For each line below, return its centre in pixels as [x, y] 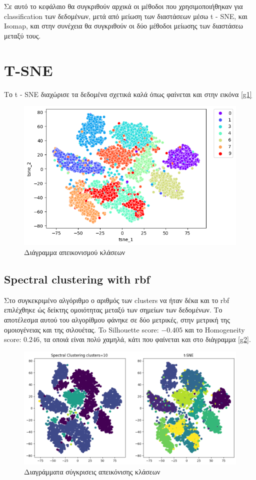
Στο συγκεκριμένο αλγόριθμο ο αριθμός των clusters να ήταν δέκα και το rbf [117, 300]
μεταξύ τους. [22, 35]
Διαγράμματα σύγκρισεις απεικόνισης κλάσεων [92, 471]
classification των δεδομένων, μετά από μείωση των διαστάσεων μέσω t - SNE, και [126, 16]
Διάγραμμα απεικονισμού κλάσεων [74, 252]
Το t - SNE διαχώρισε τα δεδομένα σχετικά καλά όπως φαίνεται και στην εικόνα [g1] [128, 94]
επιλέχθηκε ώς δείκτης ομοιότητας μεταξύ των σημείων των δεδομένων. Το [113, 310]
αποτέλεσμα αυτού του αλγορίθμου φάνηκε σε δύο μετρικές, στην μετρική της [117, 320]
